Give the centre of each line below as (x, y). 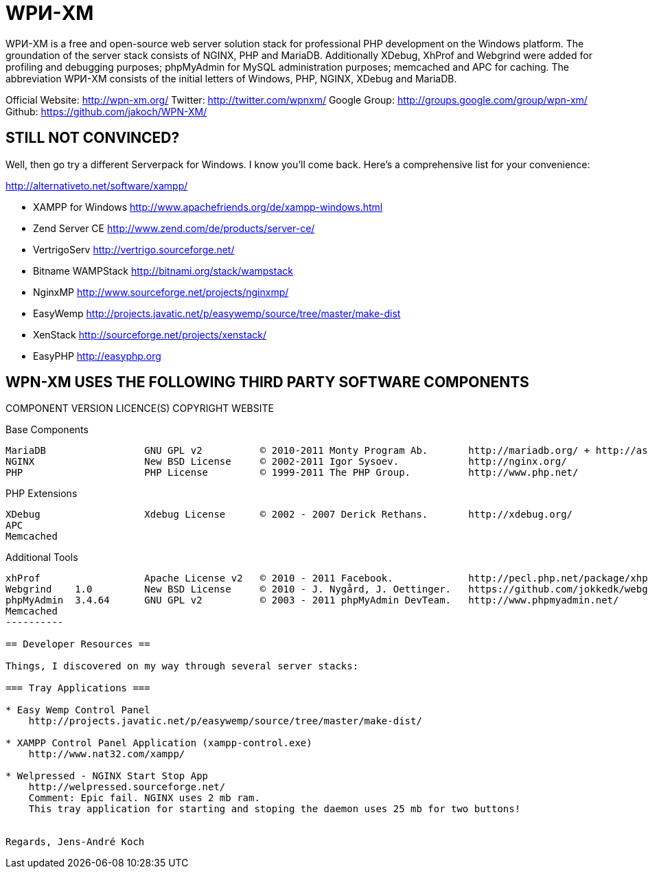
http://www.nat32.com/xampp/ (107, 754)
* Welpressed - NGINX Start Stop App (107, 776)
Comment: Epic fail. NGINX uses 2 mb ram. (144, 798)
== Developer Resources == (78, 644)
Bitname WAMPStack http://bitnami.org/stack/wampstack (163, 271)
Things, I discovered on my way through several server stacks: (182, 666)
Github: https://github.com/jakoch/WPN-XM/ (106, 111)
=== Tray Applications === (78, 688)
